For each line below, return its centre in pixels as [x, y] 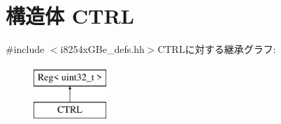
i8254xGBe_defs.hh [102, 49]
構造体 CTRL [70, 16]
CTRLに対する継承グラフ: [217, 49]
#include [25, 49]
